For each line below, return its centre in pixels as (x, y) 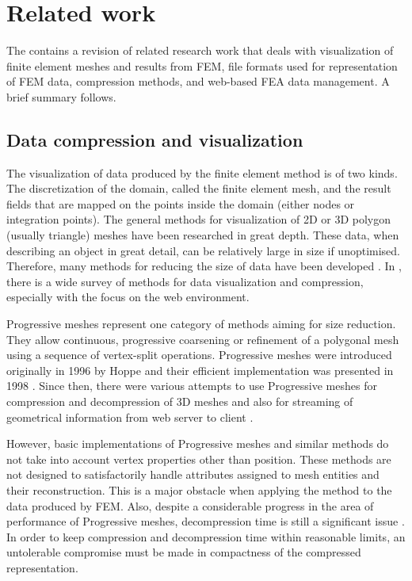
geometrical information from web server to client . (130, 417)
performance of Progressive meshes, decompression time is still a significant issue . (206, 521)
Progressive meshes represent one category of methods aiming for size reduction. (201, 324)
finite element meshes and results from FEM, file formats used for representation (202, 65)
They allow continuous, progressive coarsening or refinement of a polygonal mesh (203, 339)
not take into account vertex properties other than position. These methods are (199, 459)
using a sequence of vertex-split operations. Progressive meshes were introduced (199, 355)
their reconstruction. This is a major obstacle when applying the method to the (199, 489)
